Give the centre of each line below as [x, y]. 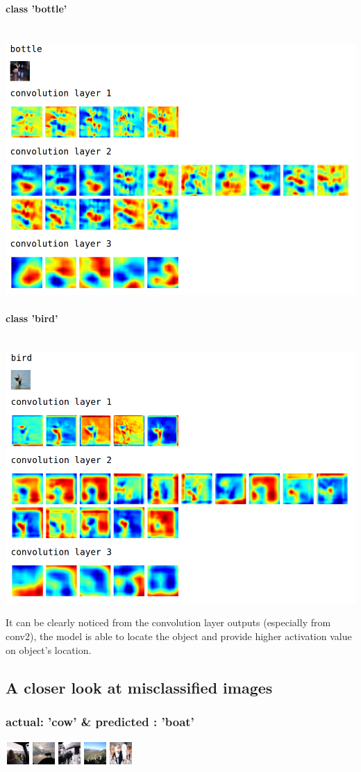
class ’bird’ [32, 318]
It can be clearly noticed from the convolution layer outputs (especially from [168, 622]
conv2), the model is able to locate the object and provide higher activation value [179, 636]
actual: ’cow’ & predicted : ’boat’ [100, 721]
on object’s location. [49, 649]
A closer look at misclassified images [139, 687]
